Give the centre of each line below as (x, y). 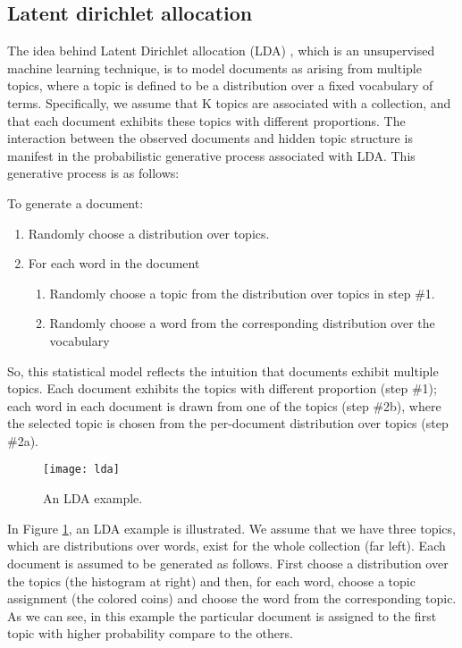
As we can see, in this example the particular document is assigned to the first (222, 615)
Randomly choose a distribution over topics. (149, 233)
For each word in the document (114, 263)
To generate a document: (76, 202)
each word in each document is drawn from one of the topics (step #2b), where (224, 405)
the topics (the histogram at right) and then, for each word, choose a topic (211, 581)
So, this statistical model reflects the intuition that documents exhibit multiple (223, 370)
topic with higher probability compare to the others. (150, 633)
